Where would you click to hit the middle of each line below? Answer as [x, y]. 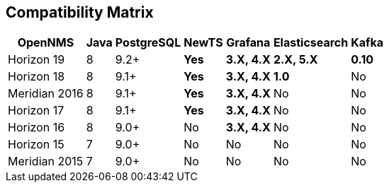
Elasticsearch [311, 43]
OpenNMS [46, 43]
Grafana [248, 43]
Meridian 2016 [46, 94]
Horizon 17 [36, 111]
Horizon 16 [36, 128]
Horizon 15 [36, 145]
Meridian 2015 [46, 161]
